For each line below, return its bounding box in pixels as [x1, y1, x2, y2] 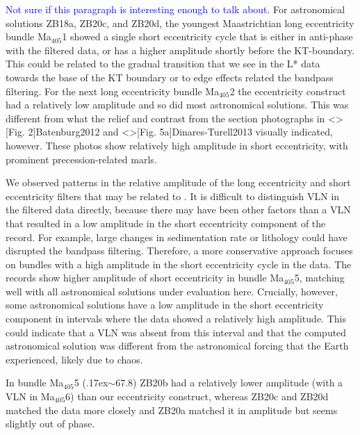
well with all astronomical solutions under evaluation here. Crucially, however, [6, 284, 338, 298]
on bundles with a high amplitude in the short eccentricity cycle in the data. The [6, 256, 352, 271]
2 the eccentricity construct [229, 83, 346, 98]
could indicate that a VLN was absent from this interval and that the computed [6, 325, 347, 339]
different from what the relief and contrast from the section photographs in [6, 110, 325, 125]
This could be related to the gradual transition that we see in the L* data [6, 56, 320, 71]
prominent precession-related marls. [6, 151, 157, 166]
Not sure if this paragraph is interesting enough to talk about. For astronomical [6, 2, 345, 16]
